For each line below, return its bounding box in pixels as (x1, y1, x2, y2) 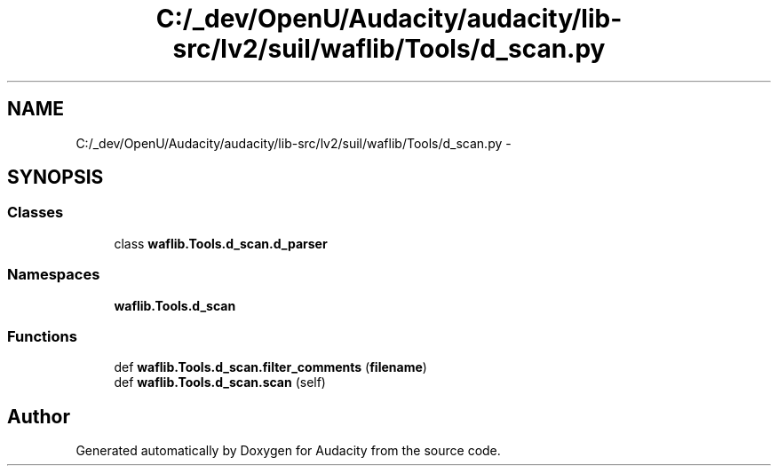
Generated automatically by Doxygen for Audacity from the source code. (75, 443, 501, 459)
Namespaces (7, 265, 100, 284)
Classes (7, 203, 64, 222)
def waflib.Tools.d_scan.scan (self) (114, 374, 326, 390)
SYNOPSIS (7, 166, 104, 189)
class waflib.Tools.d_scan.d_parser (114, 235, 328, 251)
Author (7, 405, 70, 428)
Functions (7, 327, 77, 345)
